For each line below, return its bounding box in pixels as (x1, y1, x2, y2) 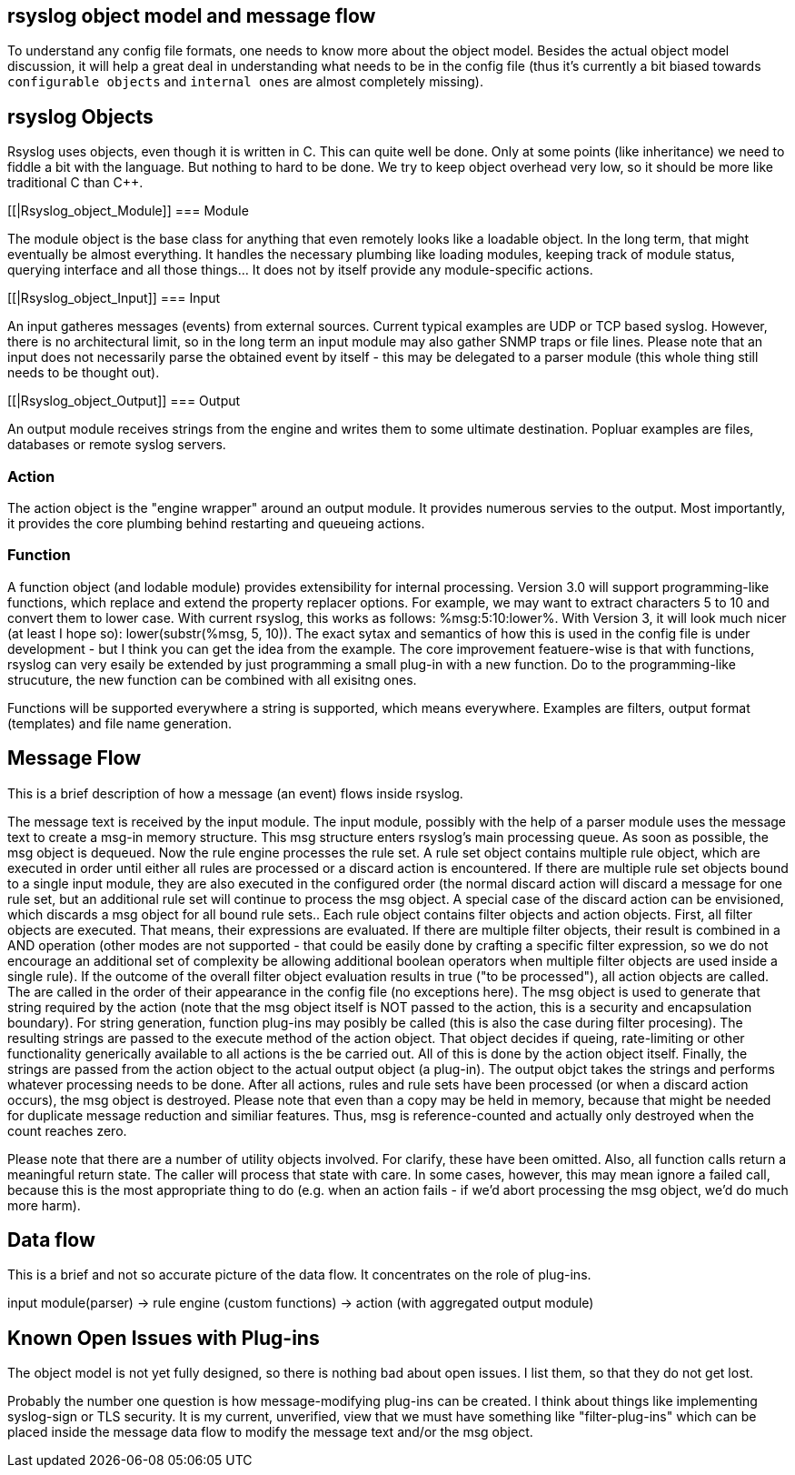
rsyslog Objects (7, 105, 154, 128)
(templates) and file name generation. (7, 715, 233, 731)
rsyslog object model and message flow (7, 5, 376, 27)
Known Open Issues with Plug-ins (7, 1326, 320, 1350)
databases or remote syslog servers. (7, 436, 226, 453)
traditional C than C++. (7, 175, 144, 191)
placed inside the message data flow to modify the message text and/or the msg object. (7, 1424, 533, 1440)
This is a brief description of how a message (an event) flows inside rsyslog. (7, 785, 463, 801)
